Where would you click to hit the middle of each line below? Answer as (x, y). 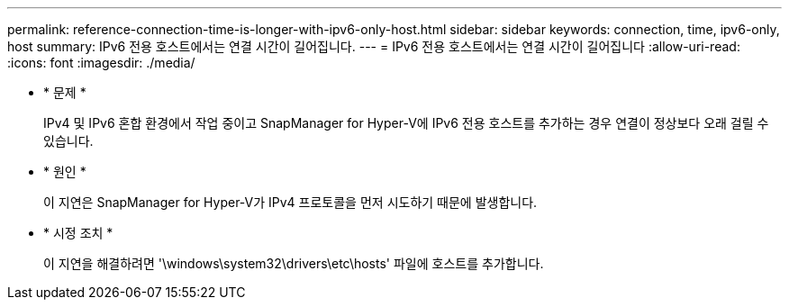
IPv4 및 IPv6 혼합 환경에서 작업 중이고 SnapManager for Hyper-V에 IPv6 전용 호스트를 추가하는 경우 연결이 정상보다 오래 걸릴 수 (406, 123)
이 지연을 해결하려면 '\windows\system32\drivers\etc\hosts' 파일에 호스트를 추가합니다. (294, 263)
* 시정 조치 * (78, 233)
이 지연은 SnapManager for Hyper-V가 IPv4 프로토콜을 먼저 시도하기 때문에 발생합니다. (290, 202)
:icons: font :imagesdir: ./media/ (101, 63)
